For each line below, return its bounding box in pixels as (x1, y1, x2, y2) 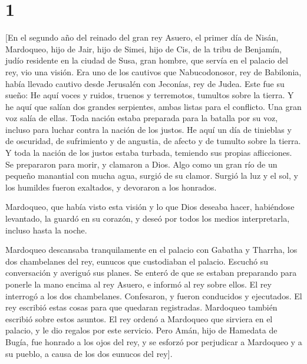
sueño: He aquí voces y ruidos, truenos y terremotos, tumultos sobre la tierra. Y (5, 89, 294, 101)
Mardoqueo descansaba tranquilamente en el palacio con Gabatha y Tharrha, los (5, 243, 298, 256)
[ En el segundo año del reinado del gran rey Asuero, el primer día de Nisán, (5, 31, 279, 44)
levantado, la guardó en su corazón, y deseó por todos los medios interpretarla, (5, 212, 290, 225)
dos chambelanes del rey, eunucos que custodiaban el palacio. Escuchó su (5, 255, 268, 267)
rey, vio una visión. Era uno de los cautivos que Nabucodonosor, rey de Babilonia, (5, 65, 302, 78)
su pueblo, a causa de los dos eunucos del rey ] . (5, 347, 173, 359)
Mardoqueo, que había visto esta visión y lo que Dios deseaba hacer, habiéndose (5, 201, 295, 213)
